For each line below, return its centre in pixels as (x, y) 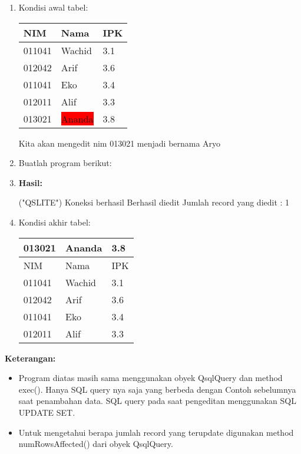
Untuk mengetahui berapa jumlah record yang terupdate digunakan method (156, 432)
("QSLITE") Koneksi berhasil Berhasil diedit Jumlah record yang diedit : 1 (154, 202)
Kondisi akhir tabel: (54, 222)
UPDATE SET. (47, 412)
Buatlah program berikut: (65, 163)
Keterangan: (30, 358)
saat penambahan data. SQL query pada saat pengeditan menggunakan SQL (157, 401)
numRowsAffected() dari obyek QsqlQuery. (96, 444)
